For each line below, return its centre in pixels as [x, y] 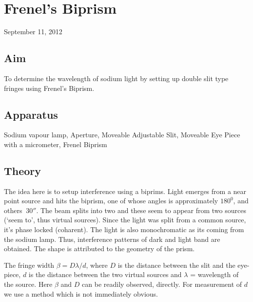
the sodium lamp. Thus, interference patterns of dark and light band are [112, 239]
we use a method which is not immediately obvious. [81, 293]
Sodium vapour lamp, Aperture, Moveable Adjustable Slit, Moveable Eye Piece [122, 135]
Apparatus [31, 114]
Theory [23, 170]
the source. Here [28, 284]
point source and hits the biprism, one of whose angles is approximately [111, 201]
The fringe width [29, 265]
